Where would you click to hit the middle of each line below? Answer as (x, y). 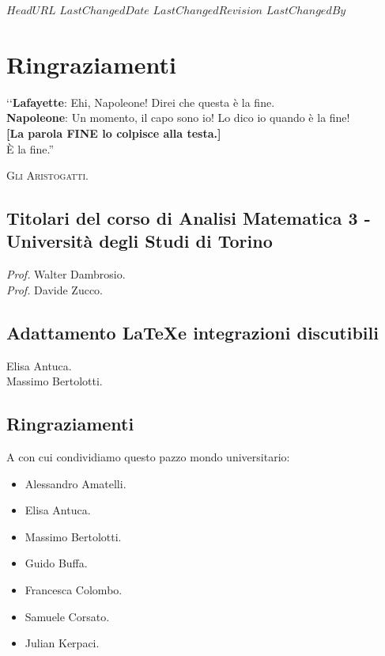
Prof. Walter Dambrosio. (66, 274)
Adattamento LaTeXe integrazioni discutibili (192, 332)
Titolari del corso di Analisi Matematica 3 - (189, 218)
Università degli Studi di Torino (140, 241)
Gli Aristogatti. (48, 175)
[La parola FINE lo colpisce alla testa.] (114, 133)
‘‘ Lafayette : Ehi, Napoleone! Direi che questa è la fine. (141, 102)
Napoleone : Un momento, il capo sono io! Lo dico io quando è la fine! (178, 118)
